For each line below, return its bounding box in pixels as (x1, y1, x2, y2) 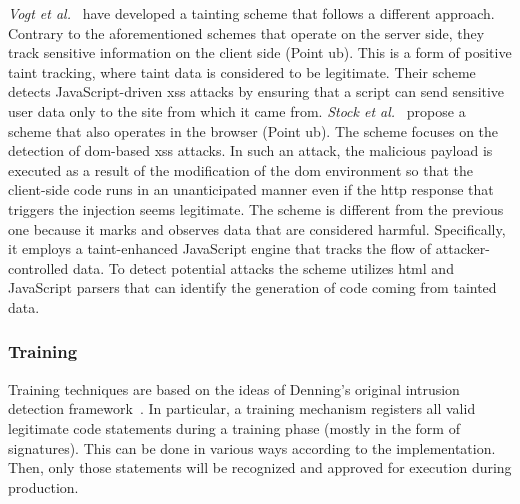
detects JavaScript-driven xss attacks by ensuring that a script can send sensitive (8, 81, 505, 102)
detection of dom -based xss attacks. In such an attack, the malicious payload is (8, 140, 493, 161)
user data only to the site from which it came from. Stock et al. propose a (8, 100, 466, 121)
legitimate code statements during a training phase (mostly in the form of (8, 417, 460, 438)
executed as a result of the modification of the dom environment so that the (8, 159, 474, 180)
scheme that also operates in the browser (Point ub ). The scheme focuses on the (8, 120, 499, 141)
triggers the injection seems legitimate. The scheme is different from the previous (8, 198, 504, 219)
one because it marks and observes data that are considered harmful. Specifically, (8, 218, 506, 239)
